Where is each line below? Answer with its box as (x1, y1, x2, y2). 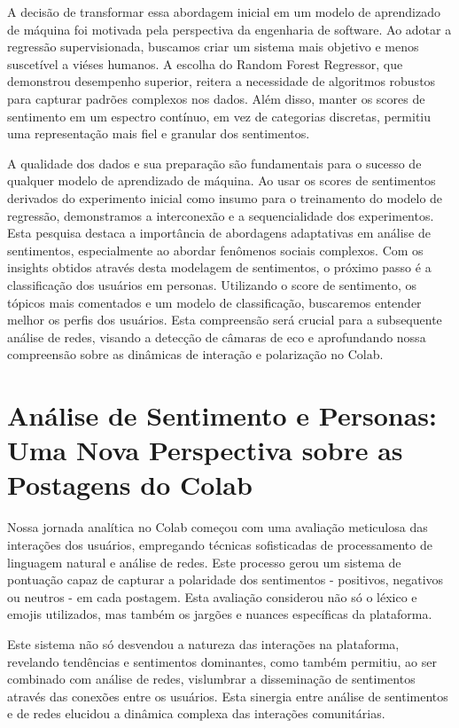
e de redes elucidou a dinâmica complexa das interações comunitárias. (7, 704, 385, 723)
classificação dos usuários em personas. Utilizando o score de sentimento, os (7, 275, 417, 294)
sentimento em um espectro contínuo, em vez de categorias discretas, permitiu (7, 106, 432, 125)
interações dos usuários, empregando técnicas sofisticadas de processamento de (7, 535, 432, 553)
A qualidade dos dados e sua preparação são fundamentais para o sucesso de (7, 153, 422, 172)
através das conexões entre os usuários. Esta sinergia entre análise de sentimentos (7, 686, 448, 705)
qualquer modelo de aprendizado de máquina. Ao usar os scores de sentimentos (7, 171, 436, 190)
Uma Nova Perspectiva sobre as (7, 432, 403, 468)
